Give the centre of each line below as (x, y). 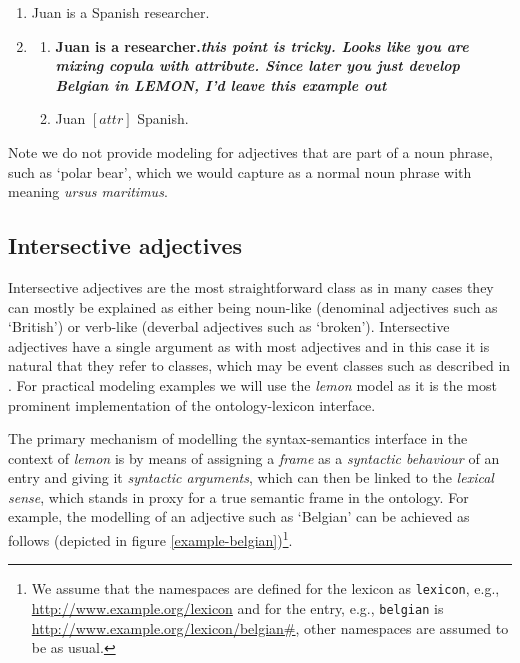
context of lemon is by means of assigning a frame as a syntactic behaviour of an (254, 457)
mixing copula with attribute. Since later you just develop (257, 65)
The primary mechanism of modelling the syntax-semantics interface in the (238, 438)
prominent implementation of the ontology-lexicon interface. (192, 404)
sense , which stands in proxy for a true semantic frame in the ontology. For (238, 496)
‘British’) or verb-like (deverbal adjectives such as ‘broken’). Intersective (229, 326)
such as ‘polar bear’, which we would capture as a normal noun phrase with (240, 171)
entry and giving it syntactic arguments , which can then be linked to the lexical (251, 477)
